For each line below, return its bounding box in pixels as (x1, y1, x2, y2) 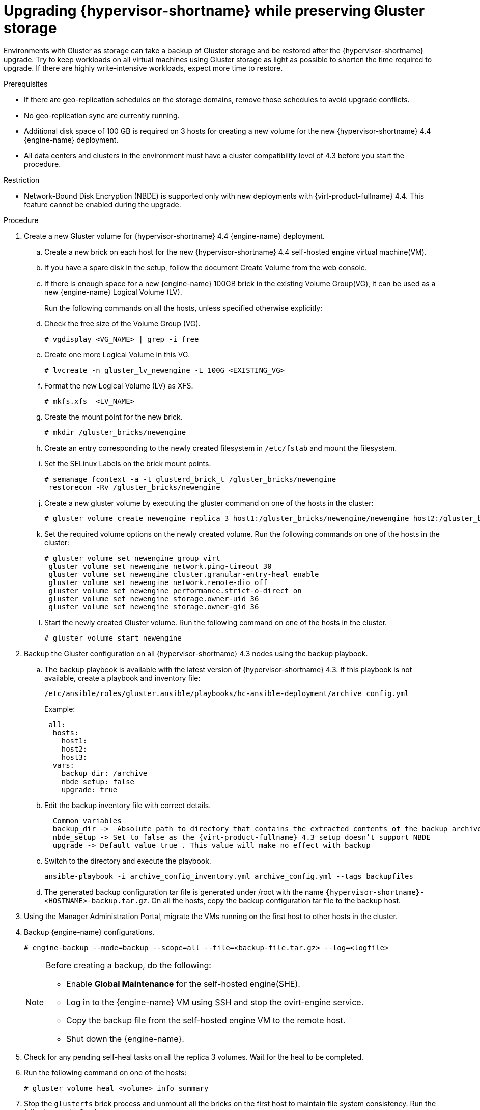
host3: (61, 753, 88, 761)
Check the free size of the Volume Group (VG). (44, 319, 201, 328)
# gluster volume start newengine (44, 633, 182, 642)
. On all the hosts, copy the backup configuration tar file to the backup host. (147, 896, 401, 905)
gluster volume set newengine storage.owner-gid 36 (48, 602, 259, 611)
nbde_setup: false (61, 777, 135, 786)
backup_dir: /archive (61, 769, 148, 778)
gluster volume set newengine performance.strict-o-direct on (48, 586, 302, 595)
